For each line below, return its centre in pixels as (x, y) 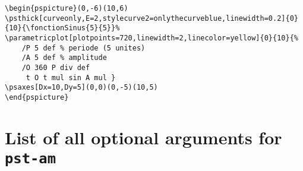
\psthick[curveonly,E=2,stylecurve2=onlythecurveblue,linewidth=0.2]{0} (151, 18)
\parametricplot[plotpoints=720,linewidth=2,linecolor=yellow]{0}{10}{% (151, 38)
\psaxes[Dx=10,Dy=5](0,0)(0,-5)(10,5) (81, 88)
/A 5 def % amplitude (64, 58)
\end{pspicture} (37, 97)
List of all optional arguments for (143, 137)
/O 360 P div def (56, 67)
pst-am (30, 158)
